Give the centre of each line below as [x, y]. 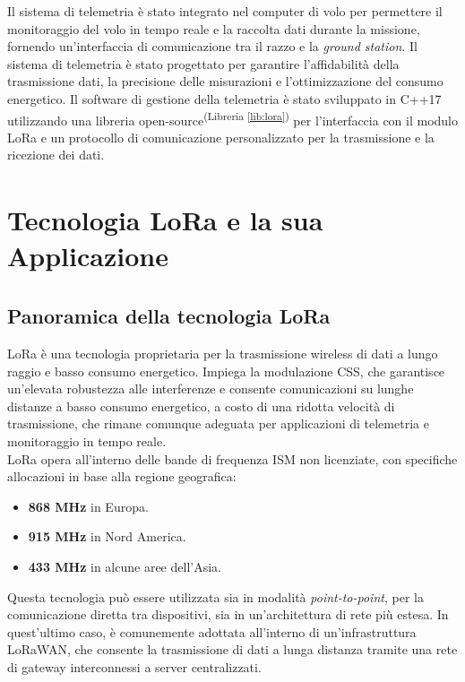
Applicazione [88, 255]
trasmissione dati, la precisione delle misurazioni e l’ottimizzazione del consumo [225, 81]
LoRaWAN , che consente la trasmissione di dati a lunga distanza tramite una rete [232, 649]
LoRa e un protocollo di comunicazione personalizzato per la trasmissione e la [221, 137]
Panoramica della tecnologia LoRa [169, 316]
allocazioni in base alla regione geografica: [122, 476]
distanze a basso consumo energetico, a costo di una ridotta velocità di [201, 406]
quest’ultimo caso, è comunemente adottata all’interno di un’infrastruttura [212, 631]
